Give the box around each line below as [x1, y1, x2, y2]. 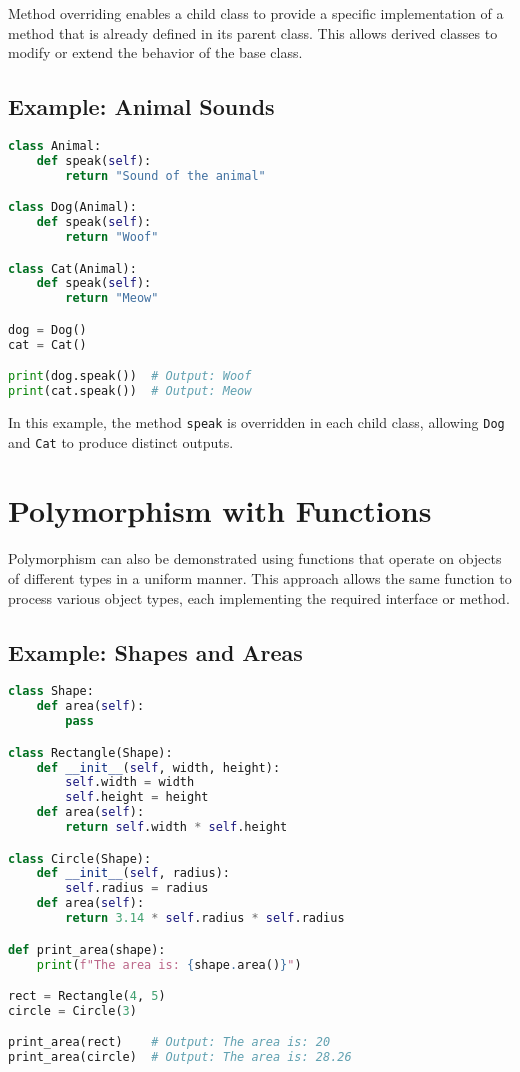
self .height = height [65, 790, 209, 805]
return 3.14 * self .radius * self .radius [65, 911, 345, 926]
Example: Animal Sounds [8, 91, 275, 122]
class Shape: [8, 684, 94, 699]
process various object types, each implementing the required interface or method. [8, 587, 510, 608]
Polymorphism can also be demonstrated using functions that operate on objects [8, 548, 502, 569]
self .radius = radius [65, 881, 209, 896]
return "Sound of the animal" [65, 168, 266, 183]
